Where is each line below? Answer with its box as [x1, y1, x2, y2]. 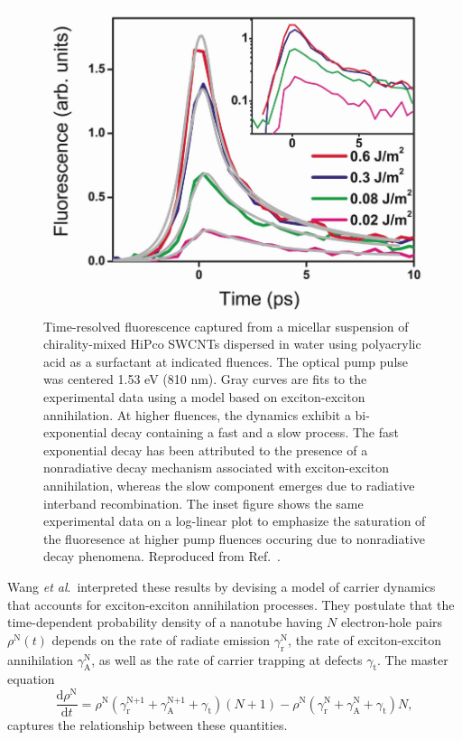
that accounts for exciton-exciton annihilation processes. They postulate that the [7, 595, 455, 614]
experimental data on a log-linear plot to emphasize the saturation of [43, 511, 426, 530]
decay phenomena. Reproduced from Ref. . [43, 547, 281, 566]
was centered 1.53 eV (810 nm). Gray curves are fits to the [43, 370, 367, 389]
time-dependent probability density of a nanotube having [7, 613, 323, 632]
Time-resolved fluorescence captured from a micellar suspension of [43, 316, 409, 335]
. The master [376, 650, 448, 669]
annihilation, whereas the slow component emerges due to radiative [43, 476, 415, 495]
